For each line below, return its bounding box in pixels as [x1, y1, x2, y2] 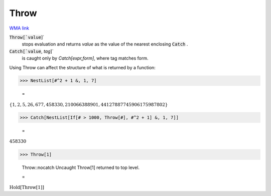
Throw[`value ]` [9, 34, 45, 40]
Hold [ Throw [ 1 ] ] [9, 184, 45, 190]
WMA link [9, 25, 30, 31]
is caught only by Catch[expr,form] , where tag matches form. [22, 55, 149, 61]
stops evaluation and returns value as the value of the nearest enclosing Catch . [22, 41, 188, 47]
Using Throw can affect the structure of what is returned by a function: [9, 64, 156, 70]
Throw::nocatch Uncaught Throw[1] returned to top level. [22, 164, 140, 170]
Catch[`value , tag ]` [9, 48, 54, 54]
